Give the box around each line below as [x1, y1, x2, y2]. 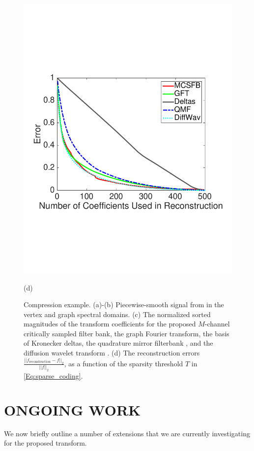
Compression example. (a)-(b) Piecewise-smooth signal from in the [24, 299, 224, 310]
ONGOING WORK [4, 399, 141, 419]
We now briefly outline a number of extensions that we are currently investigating [4, 428, 250, 438]
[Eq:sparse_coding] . [24, 371, 83, 381]
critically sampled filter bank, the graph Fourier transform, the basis [24, 328, 229, 338]
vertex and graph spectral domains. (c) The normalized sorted [24, 309, 211, 319]
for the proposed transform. [4, 438, 87, 448]
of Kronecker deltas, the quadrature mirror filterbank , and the [24, 338, 213, 348]
